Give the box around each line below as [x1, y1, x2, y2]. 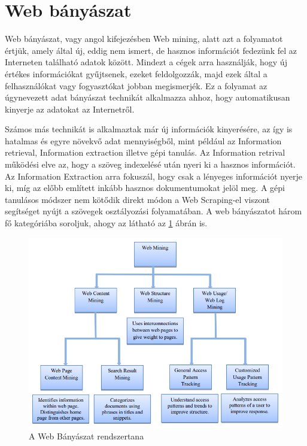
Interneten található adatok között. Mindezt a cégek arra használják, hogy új [5, 56, 287, 68]
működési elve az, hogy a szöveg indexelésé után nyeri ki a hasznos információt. [5, 158, 296, 171]
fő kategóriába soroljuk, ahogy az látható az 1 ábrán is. [5, 217, 208, 229]
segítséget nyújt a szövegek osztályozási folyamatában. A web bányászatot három [5, 205, 302, 217]
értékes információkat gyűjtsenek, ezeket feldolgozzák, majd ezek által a [5, 67, 268, 80]
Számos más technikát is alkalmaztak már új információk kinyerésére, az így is [5, 123, 293, 135]
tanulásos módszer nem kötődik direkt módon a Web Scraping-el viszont [5, 193, 270, 205]
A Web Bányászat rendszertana [29, 430, 144, 442]
